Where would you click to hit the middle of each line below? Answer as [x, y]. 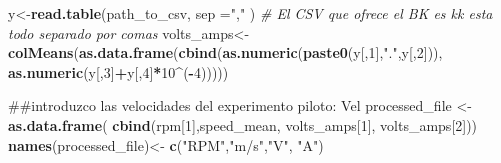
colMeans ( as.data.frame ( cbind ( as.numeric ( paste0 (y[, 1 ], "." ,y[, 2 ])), [225, 52]
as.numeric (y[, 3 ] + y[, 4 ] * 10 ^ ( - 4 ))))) [118, 71]
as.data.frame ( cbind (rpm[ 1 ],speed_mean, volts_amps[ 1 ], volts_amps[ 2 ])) [243, 124]
